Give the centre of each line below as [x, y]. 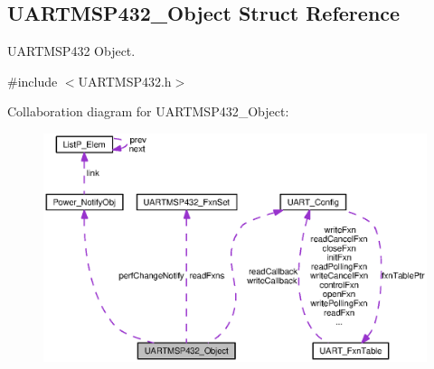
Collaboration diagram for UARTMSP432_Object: [148, 111]
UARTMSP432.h [125, 81]
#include [33, 81]
